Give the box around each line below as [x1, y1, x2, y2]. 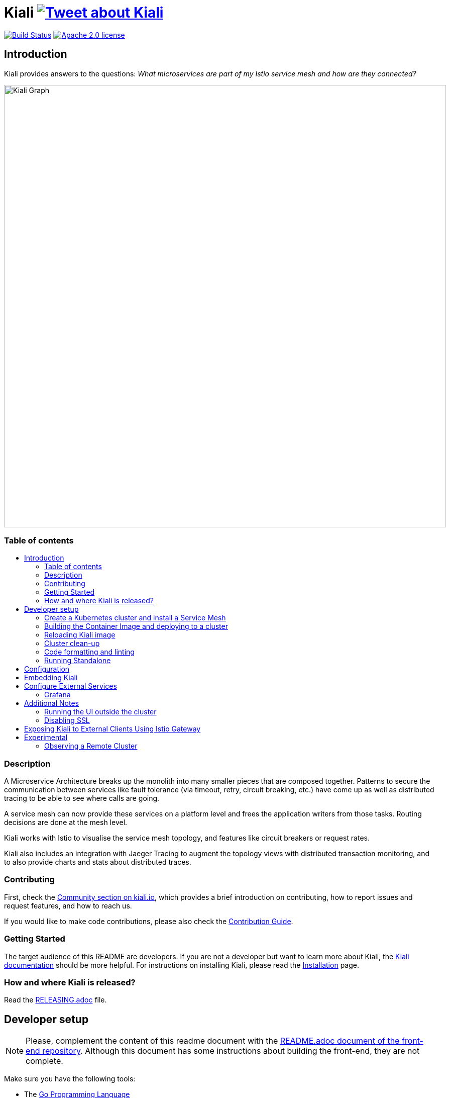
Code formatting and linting [44, 648, 135, 657]
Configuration [24, 665, 70, 674]
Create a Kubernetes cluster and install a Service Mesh [44, 613, 226, 622]
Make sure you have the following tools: [4, 1074, 136, 1083]
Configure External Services [24, 682, 117, 691]
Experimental [24, 733, 68, 742]
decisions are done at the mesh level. [4, 818, 128, 827]
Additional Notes [24, 699, 79, 708]
